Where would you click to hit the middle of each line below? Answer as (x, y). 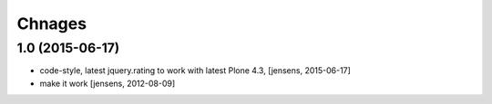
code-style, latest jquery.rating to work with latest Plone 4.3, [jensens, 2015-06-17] (195, 71)
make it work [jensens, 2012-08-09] (108, 83)
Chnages (51, 24)
